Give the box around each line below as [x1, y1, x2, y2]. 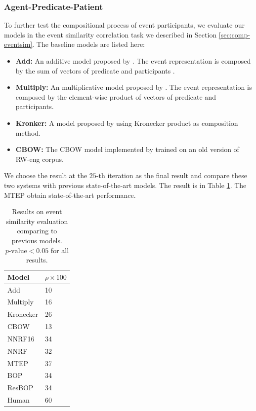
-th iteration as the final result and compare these [96, 170, 248, 181]
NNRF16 [7, 333, 35, 343]
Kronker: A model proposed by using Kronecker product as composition [15, 117, 238, 128]
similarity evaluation [6, 216, 68, 226]
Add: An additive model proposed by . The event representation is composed [15, 56, 251, 66]
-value [8, 247, 27, 255]
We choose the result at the [4, 170, 87, 181]
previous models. [11, 235, 62, 245]
